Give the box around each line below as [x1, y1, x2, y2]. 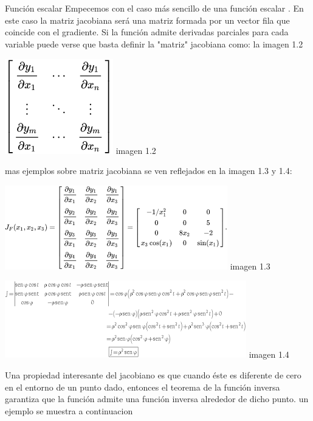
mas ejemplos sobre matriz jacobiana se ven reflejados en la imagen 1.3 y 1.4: [5, 164, 292, 177]
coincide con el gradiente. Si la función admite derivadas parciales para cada [5, 26, 289, 38]
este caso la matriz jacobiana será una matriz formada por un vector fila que [5, 13, 290, 26]
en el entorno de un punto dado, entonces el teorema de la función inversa [5, 380, 280, 393]
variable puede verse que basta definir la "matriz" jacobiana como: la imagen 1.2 [5, 37, 303, 50]
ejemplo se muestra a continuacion [5, 404, 133, 417]
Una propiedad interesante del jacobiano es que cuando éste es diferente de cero [5, 368, 301, 381]
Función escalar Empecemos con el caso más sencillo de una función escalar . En [5, 2, 304, 15]
